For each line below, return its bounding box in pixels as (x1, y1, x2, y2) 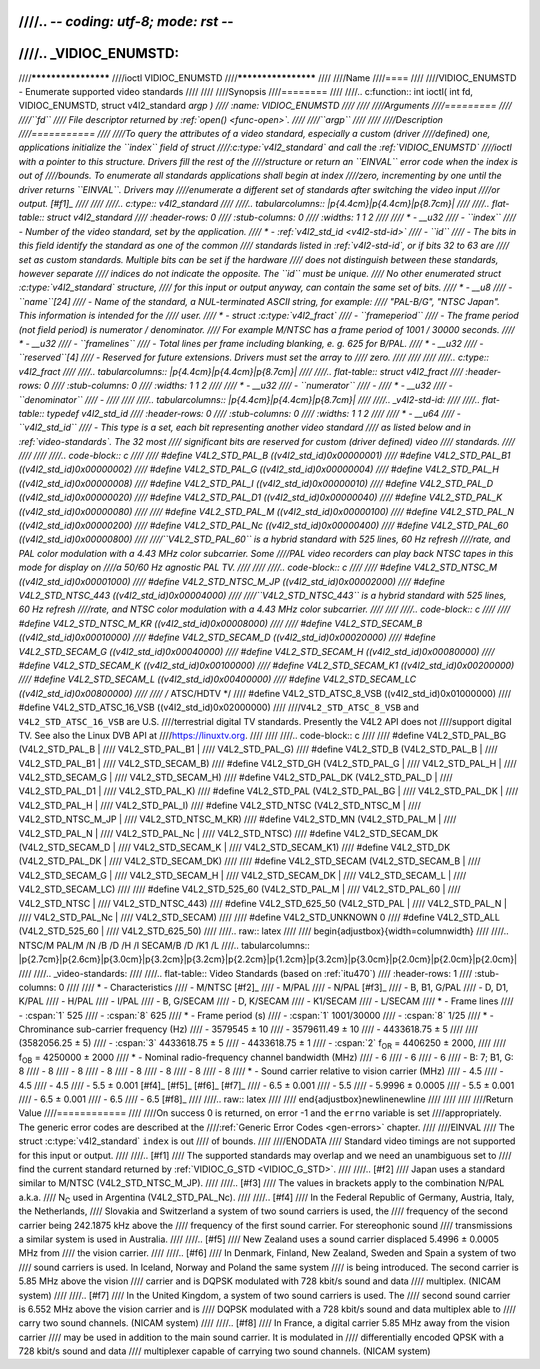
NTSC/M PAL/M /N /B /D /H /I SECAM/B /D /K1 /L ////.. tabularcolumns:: (18, 939, 310, 951)
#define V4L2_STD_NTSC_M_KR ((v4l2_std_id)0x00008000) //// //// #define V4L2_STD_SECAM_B (18, 617, 423, 629)
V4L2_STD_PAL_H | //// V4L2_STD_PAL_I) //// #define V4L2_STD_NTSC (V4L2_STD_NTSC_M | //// (18, 799, 422, 811)
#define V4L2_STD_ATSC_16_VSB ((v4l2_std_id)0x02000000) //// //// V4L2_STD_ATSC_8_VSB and (18, 701, 420, 714)
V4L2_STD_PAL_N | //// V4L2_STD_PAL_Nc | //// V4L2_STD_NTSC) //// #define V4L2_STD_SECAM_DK (18, 827, 439, 839)
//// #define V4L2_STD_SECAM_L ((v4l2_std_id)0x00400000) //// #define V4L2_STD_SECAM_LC (18, 673, 417, 685)
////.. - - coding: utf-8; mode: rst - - (18, 13, 234, 30)
